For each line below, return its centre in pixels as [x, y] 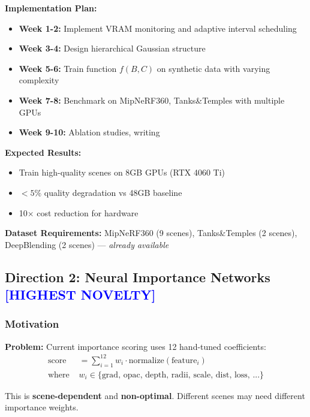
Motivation [32, 324]
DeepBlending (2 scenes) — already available [87, 244]
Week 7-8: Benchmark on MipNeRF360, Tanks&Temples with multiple [152, 100]
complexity [39, 80]
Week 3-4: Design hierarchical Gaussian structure [112, 48]
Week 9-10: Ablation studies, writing [89, 132]
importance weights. [42, 407]
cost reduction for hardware [88, 212]
